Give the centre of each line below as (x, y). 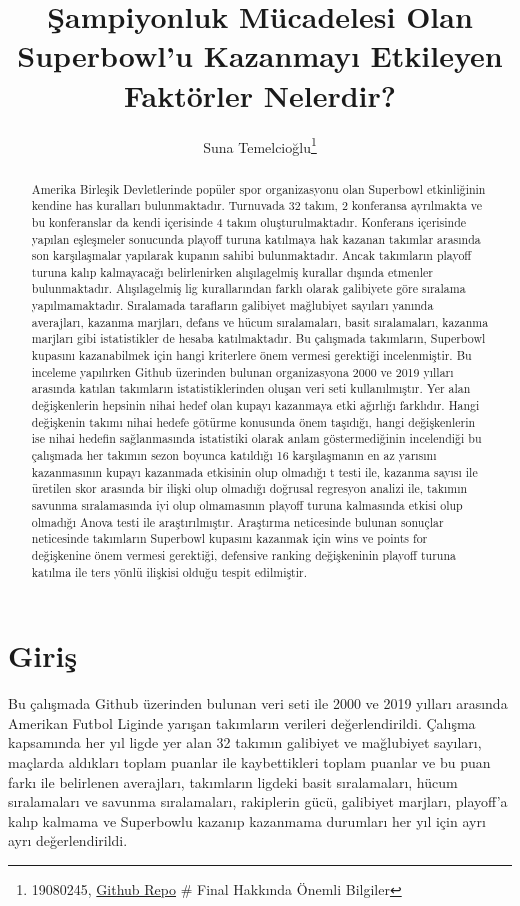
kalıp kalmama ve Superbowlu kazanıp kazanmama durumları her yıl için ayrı (247, 820)
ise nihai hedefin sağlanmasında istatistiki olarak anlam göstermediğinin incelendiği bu (256, 438)
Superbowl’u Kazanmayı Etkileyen (260, 55)
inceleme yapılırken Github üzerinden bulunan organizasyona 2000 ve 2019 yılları (242, 371)
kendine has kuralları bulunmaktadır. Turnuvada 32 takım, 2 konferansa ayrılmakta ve (257, 205)
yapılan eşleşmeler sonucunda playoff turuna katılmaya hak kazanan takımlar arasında (256, 238)
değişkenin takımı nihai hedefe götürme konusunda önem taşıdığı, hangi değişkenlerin (253, 421)
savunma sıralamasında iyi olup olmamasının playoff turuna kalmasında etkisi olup (247, 505)
